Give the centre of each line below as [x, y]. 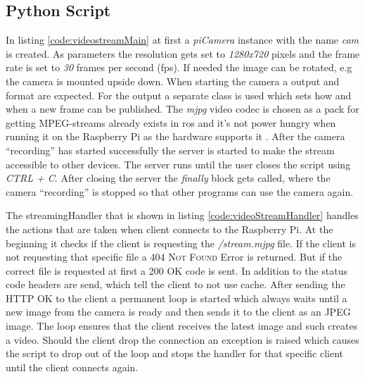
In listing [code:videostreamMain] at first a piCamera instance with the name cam [182, 40]
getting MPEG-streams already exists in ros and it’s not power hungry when [171, 122]
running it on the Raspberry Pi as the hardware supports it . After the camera [175, 136]
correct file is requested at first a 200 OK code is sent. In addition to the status [177, 270]
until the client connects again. [72, 367]
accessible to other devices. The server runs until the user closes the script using [178, 164]
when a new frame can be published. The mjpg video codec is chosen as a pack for [182, 109]
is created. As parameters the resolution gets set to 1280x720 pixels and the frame [183, 53]
